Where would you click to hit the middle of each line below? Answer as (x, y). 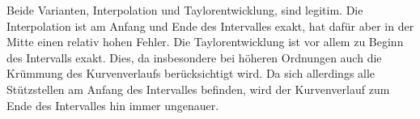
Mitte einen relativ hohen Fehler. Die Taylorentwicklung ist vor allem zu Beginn (205, 42)
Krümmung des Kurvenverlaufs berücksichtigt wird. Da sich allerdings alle (191, 73)
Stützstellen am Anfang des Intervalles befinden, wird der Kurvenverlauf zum (198, 89)
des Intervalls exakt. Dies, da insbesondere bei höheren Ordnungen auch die (194, 57)
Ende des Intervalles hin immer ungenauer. (113, 105)
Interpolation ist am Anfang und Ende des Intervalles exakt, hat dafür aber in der (210, 25)
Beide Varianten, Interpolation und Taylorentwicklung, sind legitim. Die (185, 10)
